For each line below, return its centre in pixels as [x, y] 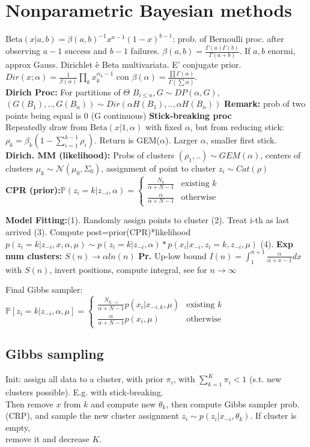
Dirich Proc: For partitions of [63, 91]
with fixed [163, 127]
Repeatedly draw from [47, 127]
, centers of [281, 155]
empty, [18, 427]
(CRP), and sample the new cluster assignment [92, 415]
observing [23, 51]
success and [86, 51]
